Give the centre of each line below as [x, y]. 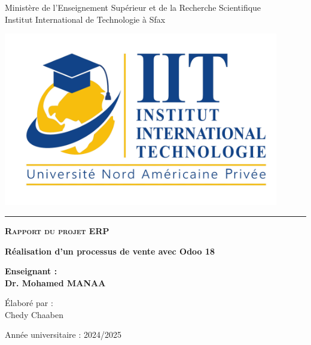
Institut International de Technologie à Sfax [85, 19]
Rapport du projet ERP [57, 230]
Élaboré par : [29, 303]
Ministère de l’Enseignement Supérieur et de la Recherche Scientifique [133, 7]
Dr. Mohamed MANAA [55, 282]
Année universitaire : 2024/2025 [63, 335]
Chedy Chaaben [34, 314]
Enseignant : [31, 271]
